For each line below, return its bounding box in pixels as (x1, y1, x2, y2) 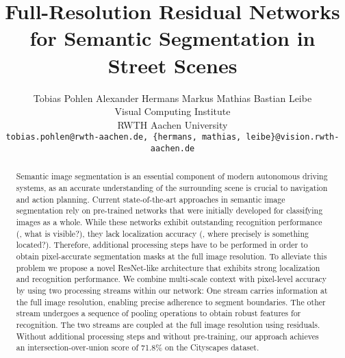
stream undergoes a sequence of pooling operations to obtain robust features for (16, 307, 301, 319)
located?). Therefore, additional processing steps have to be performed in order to (16, 239, 308, 251)
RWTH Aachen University (117, 117, 228, 131)
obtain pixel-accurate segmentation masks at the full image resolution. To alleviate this (16, 250, 327, 261)
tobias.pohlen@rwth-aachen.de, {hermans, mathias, (5, 132, 242, 142)
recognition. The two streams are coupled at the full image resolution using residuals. (16, 318, 320, 330)
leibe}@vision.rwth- (246, 132, 340, 142)
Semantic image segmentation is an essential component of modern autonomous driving (16, 170, 328, 182)
